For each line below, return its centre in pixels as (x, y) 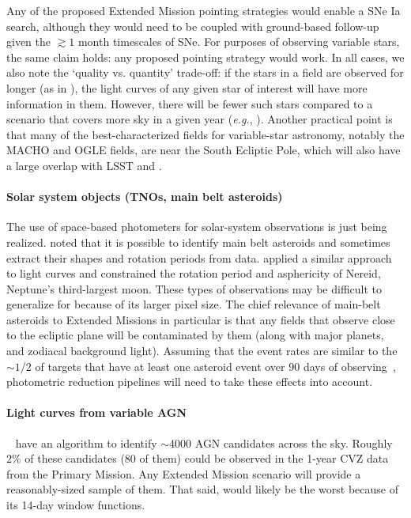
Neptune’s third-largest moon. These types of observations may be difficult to (194, 288)
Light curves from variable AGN (97, 412)
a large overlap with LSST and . (84, 165)
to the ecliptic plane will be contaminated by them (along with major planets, (195, 335)
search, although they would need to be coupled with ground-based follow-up (193, 26)
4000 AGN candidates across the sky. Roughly (281, 442)
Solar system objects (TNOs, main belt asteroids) (145, 197)
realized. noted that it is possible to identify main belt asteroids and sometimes (198, 242)
